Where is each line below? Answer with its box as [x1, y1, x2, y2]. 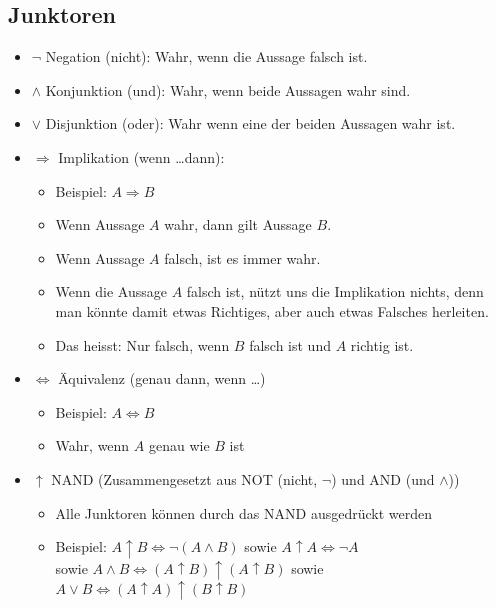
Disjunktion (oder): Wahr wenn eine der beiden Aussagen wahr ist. [45, 113, 456, 134]
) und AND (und [331, 468, 435, 489]
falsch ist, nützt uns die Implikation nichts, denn [186, 281, 484, 302]
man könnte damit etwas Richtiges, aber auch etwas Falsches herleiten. [55, 300, 489, 321]
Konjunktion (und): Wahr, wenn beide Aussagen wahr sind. [45, 79, 411, 100]
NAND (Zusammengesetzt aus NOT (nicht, [51, 468, 318, 489]
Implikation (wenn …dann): [58, 146, 225, 167]
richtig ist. [350, 334, 414, 355]
